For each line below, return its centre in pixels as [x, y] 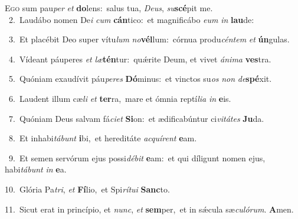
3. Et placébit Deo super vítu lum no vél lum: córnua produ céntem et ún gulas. [149, 39]
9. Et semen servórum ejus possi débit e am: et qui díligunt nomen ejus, [137, 157]
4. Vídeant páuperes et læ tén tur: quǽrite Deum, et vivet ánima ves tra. [140, 59]
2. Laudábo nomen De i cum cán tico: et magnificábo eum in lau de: [131, 19]
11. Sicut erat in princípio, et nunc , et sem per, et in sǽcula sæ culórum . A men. [149, 209]
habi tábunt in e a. [36, 169]
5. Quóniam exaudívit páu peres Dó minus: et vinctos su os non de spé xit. [140, 79]
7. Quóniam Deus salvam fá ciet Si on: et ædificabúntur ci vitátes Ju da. [136, 118]
